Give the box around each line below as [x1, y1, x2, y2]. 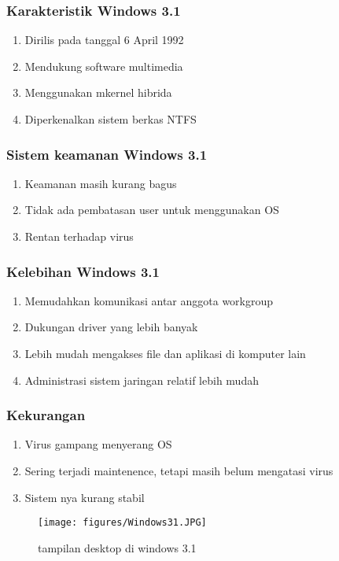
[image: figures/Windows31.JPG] [38, 517, 207, 529]
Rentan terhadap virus [24, 228, 134, 244]
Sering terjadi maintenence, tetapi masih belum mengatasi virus [24, 463, 333, 478]
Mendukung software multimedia [24, 57, 183, 74]
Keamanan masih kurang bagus [24, 175, 177, 191]
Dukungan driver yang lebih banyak [24, 319, 198, 335]
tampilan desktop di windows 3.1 [38, 539, 197, 555]
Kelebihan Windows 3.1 [6, 261, 160, 281]
